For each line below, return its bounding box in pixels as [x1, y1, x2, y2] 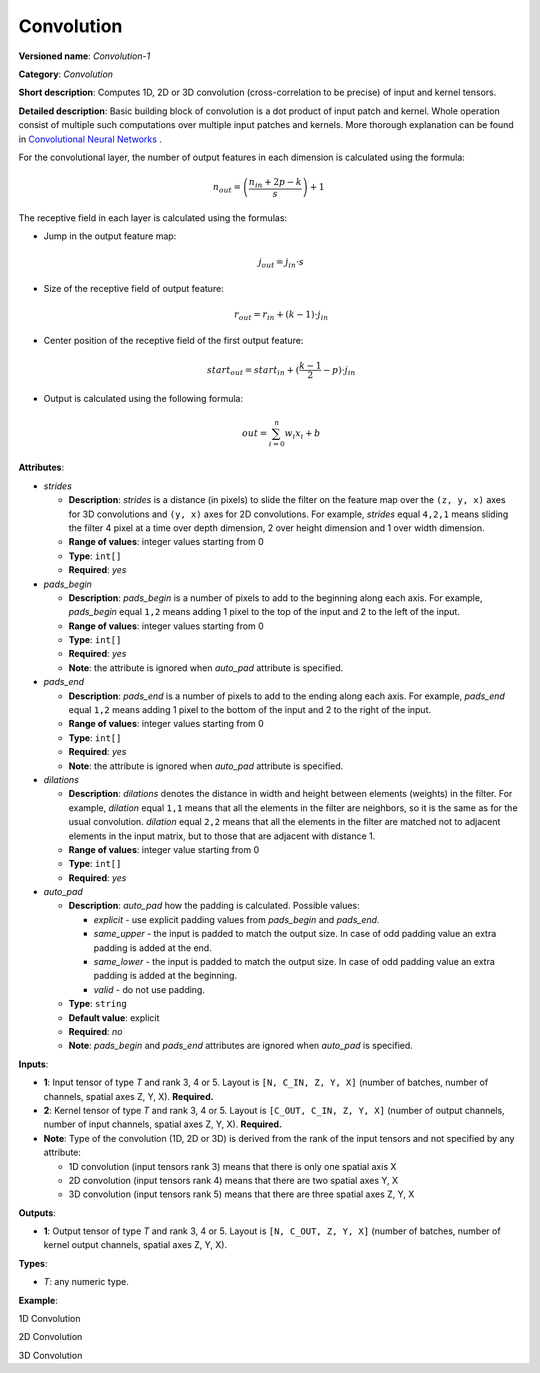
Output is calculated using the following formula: [43, 393, 244, 405]
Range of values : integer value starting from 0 [68, 843, 260, 855]
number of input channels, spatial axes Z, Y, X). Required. [43, 1118, 283, 1130]
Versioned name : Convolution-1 [18, 50, 151, 62]
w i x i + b [284, 427, 321, 441]
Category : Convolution [18, 68, 114, 80]
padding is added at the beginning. [93, 970, 238, 982]
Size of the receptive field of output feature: [43, 282, 224, 294]
